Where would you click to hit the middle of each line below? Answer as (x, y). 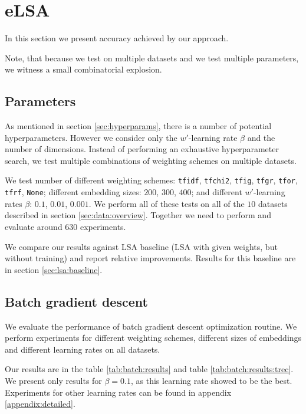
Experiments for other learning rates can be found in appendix (118, 392)
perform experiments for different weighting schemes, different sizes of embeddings (153, 338)
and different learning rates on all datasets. (83, 349)
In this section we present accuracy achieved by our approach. (117, 38)
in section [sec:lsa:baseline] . (54, 269)
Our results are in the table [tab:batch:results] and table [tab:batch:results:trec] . (149, 369)
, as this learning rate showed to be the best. (212, 380)
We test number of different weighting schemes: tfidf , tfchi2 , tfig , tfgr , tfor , (151, 180)
